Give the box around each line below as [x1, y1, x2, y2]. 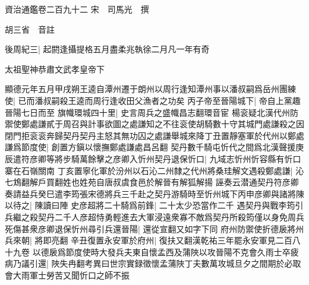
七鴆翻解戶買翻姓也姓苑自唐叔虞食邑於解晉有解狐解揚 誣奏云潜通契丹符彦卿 [5, 176, 299, 188]
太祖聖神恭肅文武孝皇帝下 [5, 62, 105, 75]
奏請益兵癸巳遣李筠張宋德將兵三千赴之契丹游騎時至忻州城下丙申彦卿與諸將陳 [5, 187, 304, 199]
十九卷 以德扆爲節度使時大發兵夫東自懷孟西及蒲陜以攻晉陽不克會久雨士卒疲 [5, 245, 299, 258]
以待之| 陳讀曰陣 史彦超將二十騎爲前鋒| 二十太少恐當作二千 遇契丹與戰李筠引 [5, 199, 304, 211]
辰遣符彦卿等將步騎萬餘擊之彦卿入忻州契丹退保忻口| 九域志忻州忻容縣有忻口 [5, 152, 301, 164]
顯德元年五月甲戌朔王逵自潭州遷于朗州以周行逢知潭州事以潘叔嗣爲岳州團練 [5, 83, 296, 95]
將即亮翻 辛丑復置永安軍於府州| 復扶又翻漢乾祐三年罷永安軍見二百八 [34, 234, 301, 246]
